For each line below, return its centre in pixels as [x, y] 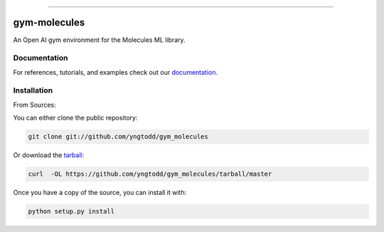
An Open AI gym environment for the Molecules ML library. [99, 40]
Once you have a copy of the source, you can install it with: [100, 193]
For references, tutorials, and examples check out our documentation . [116, 72]
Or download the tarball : [49, 155]
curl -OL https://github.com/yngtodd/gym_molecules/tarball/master [150, 174]
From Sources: [34, 105]
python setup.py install [71, 211]
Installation [33, 90]
